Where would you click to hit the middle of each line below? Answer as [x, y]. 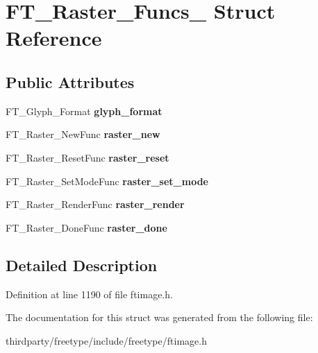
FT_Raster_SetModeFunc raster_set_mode [107, 181]
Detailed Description [82, 265]
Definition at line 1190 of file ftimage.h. [89, 294]
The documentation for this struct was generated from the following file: [159, 317]
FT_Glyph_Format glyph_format [84, 111]
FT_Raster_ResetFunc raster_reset [87, 157]
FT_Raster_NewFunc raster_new [83, 134]
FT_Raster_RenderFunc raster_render [95, 204]
